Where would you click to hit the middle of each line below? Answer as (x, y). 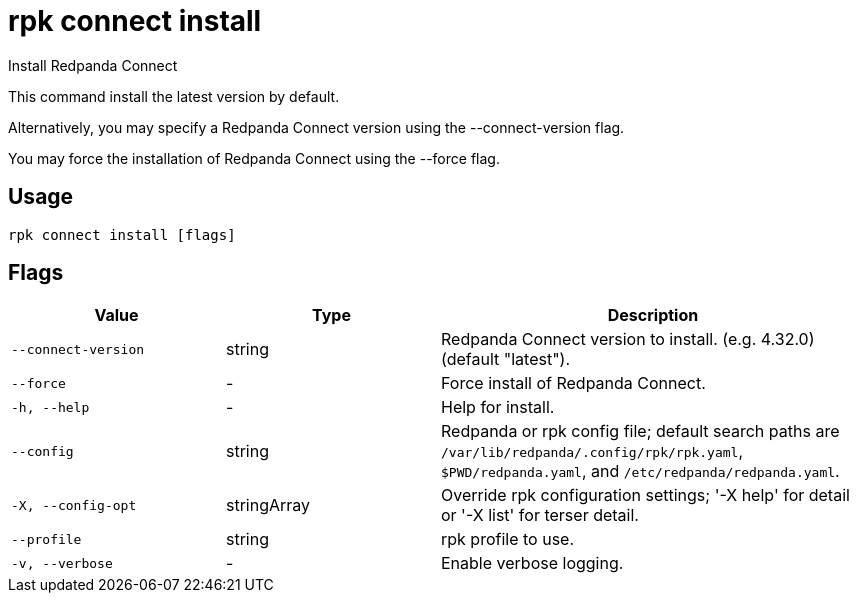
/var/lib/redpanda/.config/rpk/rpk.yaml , (592, 451)
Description (653, 315)
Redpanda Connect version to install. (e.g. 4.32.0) (628, 339)
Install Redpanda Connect (93, 65)
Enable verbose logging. (532, 563)
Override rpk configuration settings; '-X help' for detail (645, 495)
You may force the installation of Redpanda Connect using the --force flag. (254, 158)
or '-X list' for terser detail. (540, 515)
